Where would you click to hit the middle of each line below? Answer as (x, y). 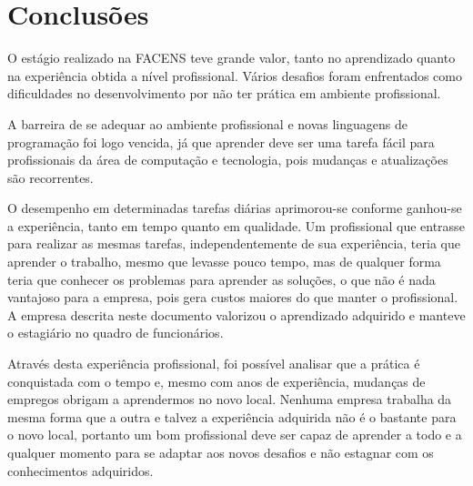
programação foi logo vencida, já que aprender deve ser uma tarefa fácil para (221, 142)
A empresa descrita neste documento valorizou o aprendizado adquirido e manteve (236, 314)
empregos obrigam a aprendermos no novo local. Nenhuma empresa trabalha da (230, 399)
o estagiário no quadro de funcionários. (116, 333)
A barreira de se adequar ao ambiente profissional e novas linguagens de (208, 123)
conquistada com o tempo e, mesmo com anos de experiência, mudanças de (216, 381)
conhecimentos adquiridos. (81, 470)
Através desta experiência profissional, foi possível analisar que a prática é (214, 364)
